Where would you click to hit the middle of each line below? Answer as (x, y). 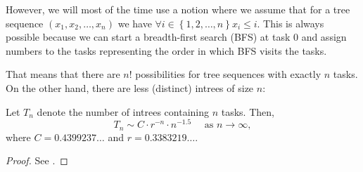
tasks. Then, (248, 111)
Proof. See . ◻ (37, 160)
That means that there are (63, 74)
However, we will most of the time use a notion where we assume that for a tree (178, 9)
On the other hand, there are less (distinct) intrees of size (130, 87)
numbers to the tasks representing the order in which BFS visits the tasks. (166, 50)
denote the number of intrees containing (123, 111)
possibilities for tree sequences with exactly (228, 74)
